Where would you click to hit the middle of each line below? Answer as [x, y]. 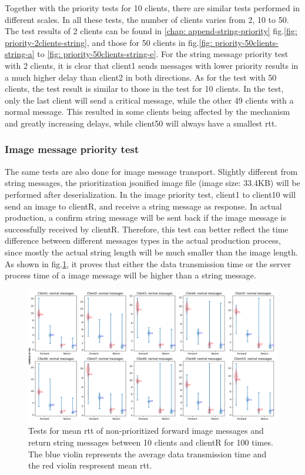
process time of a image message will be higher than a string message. [130, 275]
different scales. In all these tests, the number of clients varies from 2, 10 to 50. [147, 19]
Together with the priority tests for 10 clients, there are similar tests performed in [152, 8]
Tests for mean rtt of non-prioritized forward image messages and [146, 431]
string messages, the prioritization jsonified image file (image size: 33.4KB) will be [152, 183]
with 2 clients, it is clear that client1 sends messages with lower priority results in [152, 65]
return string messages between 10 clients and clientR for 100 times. [151, 442]
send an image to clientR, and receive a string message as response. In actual [143, 206]
